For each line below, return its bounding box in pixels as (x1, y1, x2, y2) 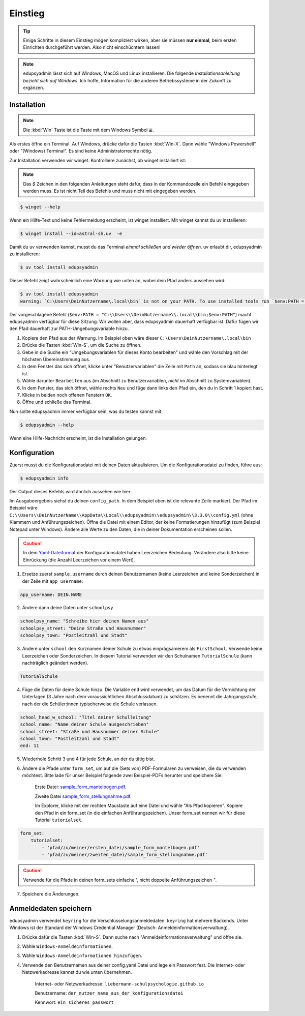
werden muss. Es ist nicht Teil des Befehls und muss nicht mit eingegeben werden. (23, 188, 197, 194)
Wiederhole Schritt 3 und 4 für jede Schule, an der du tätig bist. (22, 756, 155, 762)
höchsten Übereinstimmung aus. (22, 356, 90, 363)
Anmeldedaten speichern (9, 904, 92, 913)
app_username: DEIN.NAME (20, 591, 82, 597)
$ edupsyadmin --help (20, 422, 74, 428)
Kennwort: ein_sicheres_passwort (35, 999, 114, 1005)
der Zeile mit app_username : (22, 578, 83, 584)
